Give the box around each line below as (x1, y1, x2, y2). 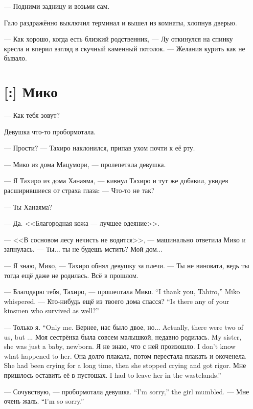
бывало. (4, 53, 27, 63)
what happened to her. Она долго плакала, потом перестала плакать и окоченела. (4, 350, 247, 361)
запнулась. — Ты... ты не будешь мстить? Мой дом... (4, 244, 163, 254)
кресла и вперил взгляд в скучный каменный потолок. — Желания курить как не (4, 43, 245, 53)
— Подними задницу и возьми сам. (4, 1, 110, 11)
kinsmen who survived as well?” (4, 305, 99, 316)
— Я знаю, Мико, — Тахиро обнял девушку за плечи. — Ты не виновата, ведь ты (4, 260, 249, 271)
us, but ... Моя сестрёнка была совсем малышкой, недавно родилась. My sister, (4, 331, 242, 342)
